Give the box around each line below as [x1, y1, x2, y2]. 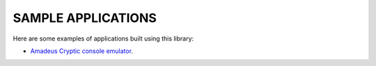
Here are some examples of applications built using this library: [13, 34, 194, 43]
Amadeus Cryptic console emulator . [30, 47, 134, 55]
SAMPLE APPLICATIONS [13, 10, 157, 25]
